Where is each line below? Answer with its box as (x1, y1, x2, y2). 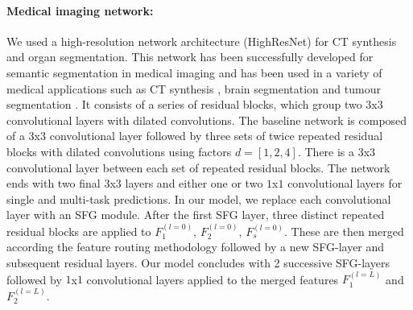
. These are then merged (284, 222, 404, 239)
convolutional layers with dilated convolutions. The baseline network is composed (6, 111, 407, 128)
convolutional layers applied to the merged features (86, 271, 339, 287)
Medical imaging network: (6, 2, 154, 19)
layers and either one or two (125, 175, 263, 192)
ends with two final (6, 175, 101, 192)
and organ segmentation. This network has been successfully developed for (6, 48, 374, 65)
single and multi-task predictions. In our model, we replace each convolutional (6, 190, 391, 207)
